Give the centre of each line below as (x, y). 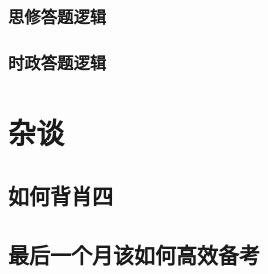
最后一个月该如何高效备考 (134, 254)
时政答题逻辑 (57, 61)
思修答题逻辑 (57, 15)
